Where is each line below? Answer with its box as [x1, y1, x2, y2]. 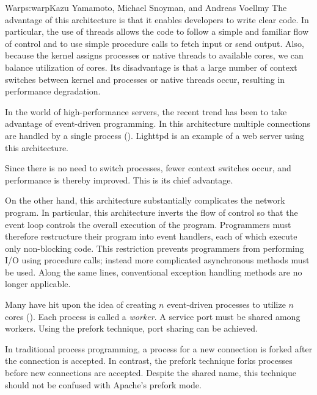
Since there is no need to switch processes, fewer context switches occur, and [5, 162, 291, 174]
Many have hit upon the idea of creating [5, 298, 156, 311]
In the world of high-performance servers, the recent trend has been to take [5, 105, 287, 118]
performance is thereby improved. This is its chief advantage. [5, 173, 233, 186]
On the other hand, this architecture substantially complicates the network [5, 194, 285, 207]
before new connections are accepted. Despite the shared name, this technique [5, 366, 296, 379]
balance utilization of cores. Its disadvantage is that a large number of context [5, 60, 297, 73]
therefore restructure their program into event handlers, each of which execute [5, 230, 297, 243]
